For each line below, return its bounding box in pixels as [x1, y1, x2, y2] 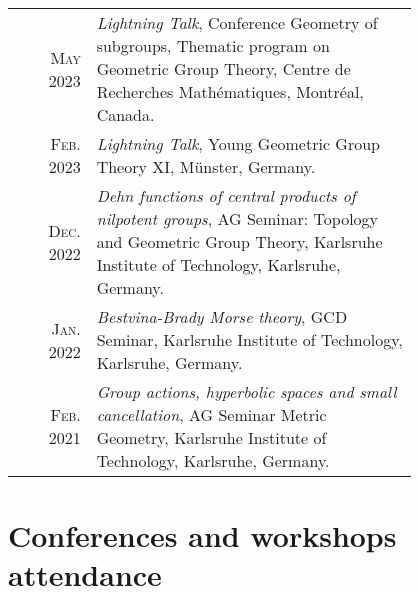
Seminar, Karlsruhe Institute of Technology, [96, 328, 403, 351]
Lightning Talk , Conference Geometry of [96, 11, 378, 34]
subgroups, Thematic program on [96, 34, 330, 57]
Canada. [96, 103, 155, 126]
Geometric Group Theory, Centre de [96, 57, 351, 80]
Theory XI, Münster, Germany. [96, 155, 316, 178]
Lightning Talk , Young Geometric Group [96, 132, 380, 155]
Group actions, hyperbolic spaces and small [96, 380, 397, 403]
